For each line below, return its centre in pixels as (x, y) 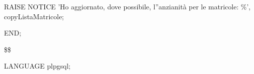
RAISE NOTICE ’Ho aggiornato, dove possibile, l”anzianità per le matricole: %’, (127, 6)
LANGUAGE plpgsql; (37, 66)
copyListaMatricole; (34, 16)
